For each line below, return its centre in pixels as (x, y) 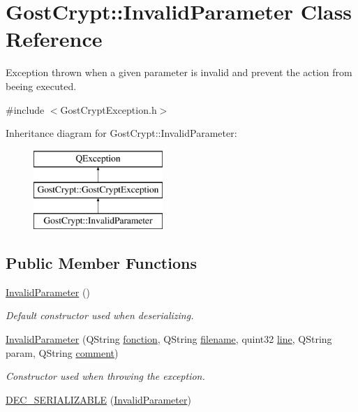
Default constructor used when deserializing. (100, 315)
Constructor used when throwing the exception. (105, 376)
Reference (54, 39)
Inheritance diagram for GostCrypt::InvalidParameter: (121, 133)
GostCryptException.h (109, 109)
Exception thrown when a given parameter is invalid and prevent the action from (179, 72)
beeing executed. (41, 86)
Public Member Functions (101, 263)
